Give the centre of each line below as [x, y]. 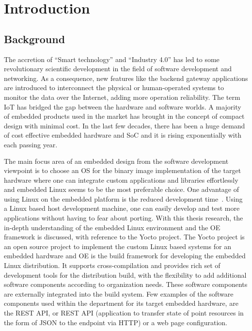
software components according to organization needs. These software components [126, 284]
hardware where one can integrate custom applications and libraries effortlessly [121, 180]
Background [35, 39]
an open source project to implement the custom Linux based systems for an [118, 246]
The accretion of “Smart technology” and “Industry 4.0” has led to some [112, 59]
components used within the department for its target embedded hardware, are [121, 303]
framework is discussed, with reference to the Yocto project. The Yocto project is [124, 237]
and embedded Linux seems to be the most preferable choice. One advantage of [122, 189]
